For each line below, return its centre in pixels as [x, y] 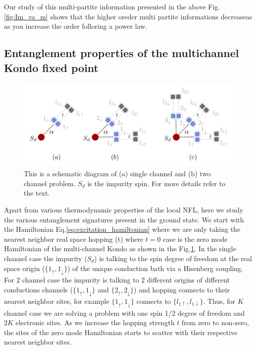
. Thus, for [219, 301]
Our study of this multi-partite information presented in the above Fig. [112, 6]
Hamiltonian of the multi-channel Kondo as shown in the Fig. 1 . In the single [120, 248]
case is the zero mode [195, 239]
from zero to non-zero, [215, 322]
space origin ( [25, 268]
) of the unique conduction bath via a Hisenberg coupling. [155, 268]
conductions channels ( [38, 289]
